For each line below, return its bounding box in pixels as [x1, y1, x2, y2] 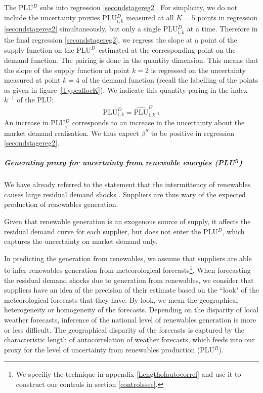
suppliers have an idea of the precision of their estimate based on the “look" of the [4, 284, 259, 295]
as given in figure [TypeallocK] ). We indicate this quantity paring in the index [4, 84, 248, 95]
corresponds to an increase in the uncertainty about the [72, 117, 245, 128]
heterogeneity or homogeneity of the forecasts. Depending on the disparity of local [4, 304, 259, 315]
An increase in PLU [4, 117, 66, 128]
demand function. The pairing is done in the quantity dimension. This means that [4, 54, 258, 65]
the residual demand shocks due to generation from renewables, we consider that [4, 274, 254, 285]
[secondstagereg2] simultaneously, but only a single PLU [4, 23, 178, 33]
